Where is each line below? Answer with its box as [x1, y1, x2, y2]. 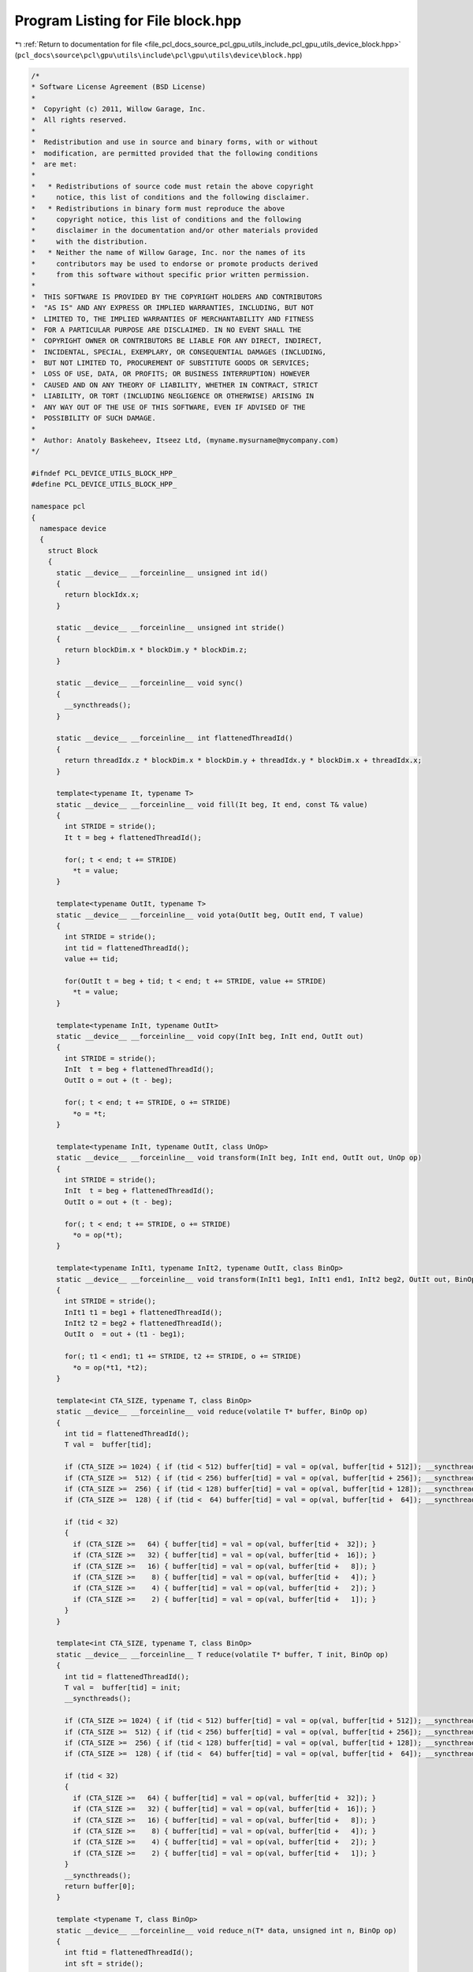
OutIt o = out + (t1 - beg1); [64, 1330, 185, 1339]
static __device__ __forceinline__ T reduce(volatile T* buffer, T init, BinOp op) [56, 1649, 389, 1659]
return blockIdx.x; [64, 590, 140, 599]
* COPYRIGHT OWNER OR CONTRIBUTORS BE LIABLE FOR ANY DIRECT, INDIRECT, [31, 336, 322, 345]
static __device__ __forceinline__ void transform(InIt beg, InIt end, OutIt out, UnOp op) [56, 1153, 422, 1163]
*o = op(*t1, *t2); [72, 1363, 148, 1372]
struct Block [47, 546, 99, 555]
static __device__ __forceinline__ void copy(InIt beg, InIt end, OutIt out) [56, 1032, 364, 1040]
